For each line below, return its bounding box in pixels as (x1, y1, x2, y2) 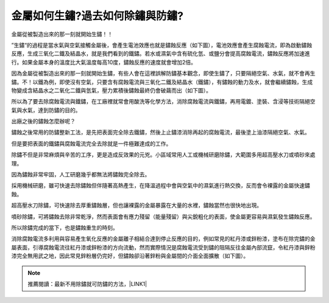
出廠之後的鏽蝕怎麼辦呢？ (11, 117, 76, 125)
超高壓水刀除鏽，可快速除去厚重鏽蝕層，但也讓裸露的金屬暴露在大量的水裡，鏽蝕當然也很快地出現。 (11, 201, 262, 209)
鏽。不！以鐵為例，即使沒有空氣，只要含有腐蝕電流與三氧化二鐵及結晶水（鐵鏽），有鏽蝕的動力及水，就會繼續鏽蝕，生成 (11, 78, 313, 85)
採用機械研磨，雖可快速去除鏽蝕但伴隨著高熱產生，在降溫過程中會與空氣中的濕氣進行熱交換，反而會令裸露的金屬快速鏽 (11, 182, 310, 189)
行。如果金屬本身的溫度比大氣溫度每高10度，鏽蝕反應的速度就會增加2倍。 (11, 58, 197, 66)
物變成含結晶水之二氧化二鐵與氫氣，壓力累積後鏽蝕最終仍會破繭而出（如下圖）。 (11, 86, 211, 94)
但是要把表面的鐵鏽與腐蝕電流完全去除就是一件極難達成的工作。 (11, 140, 172, 147)
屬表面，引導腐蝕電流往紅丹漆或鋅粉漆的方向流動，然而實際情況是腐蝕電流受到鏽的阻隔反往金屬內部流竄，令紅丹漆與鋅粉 (11, 243, 316, 251)
